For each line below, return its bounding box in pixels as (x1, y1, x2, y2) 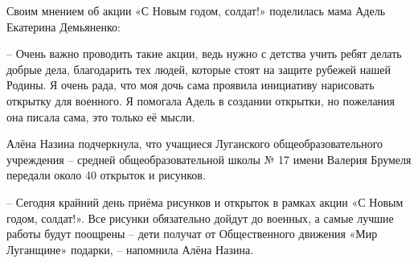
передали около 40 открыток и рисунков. (6, 166, 206, 183)
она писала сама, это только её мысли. (6, 108, 195, 125)
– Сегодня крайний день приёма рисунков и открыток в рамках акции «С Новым (6, 193, 404, 210)
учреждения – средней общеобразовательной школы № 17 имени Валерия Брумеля (6, 150, 412, 167)
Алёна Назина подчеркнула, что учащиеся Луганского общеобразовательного (6, 135, 383, 152)
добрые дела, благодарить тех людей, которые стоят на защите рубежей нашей (6, 60, 391, 77)
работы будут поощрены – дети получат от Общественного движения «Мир (6, 225, 378, 242)
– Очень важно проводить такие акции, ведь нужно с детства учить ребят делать (6, 45, 402, 62)
